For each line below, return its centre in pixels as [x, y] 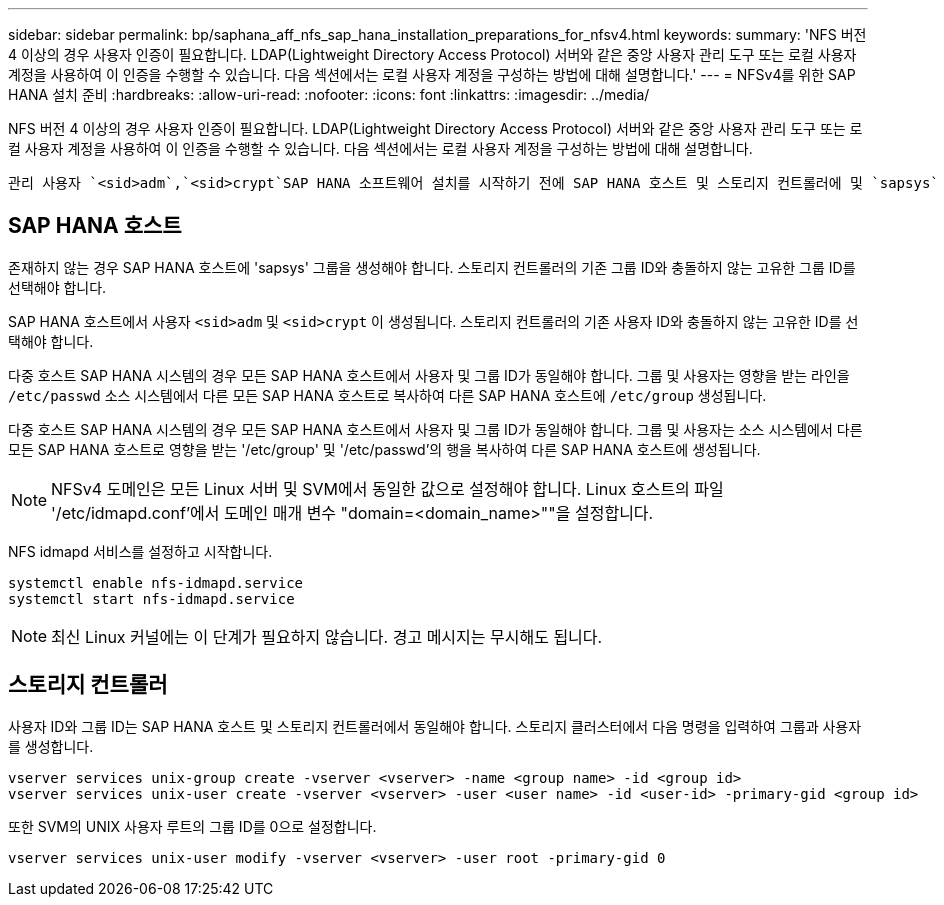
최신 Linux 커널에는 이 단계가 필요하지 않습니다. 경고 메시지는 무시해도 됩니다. [327, 636]
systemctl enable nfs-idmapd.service [156, 582]
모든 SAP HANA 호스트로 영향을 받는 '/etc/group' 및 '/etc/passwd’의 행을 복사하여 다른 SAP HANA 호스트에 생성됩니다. [384, 449]
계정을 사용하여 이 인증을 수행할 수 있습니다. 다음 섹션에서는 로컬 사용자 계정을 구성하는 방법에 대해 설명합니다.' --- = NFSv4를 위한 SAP [432, 74]
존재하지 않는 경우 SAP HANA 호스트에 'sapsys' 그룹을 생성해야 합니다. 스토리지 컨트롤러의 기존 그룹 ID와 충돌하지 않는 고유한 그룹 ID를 [432, 267]
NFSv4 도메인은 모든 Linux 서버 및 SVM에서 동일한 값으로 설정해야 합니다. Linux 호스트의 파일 [387, 488]
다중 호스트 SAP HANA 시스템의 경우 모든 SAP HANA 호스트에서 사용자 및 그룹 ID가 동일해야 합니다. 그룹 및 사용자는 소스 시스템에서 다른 [435, 429]
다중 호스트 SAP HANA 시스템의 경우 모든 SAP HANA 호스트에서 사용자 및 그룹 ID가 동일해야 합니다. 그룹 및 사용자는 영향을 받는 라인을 [429, 375]
